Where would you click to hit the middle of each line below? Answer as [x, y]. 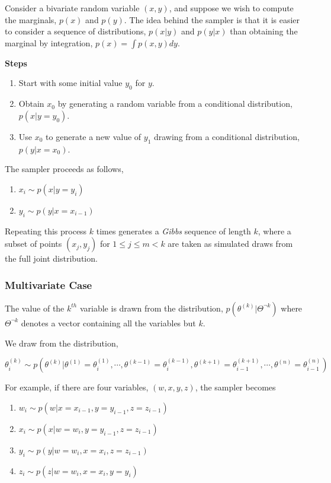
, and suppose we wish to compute [231, 8]
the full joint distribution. [51, 258]
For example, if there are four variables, [77, 387]
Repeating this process [46, 231]
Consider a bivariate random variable [72, 8]
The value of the [35, 308]
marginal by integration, [49, 42]
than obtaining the [264, 31]
